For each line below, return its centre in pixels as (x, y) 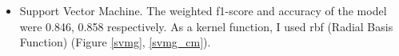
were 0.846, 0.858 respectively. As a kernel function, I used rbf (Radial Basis (206, 26)
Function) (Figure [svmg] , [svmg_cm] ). (115, 42)
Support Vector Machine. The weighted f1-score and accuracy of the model (203, 10)
